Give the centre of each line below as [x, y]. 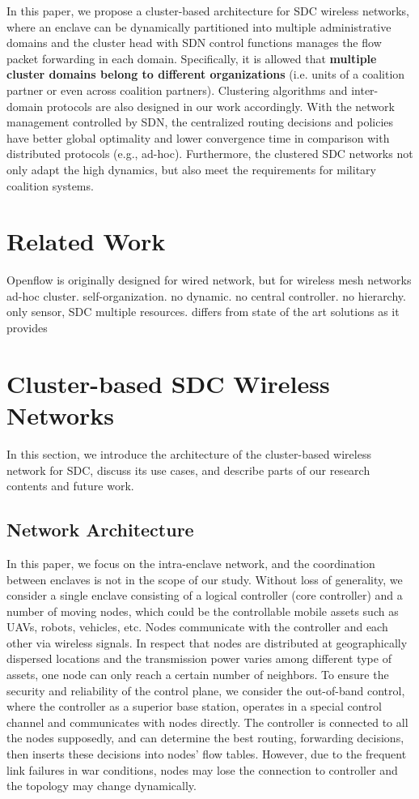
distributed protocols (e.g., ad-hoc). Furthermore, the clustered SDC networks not [210, 154]
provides [27, 328]
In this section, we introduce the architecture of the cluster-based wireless [189, 453]
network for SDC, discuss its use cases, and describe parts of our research [188, 470]
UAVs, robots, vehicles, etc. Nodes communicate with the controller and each [197, 627]
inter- [365, 90]
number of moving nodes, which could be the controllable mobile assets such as [203, 611]
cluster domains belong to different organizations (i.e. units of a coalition [206, 74]
